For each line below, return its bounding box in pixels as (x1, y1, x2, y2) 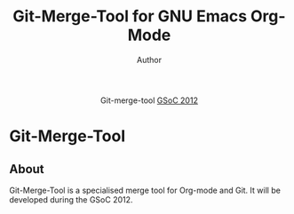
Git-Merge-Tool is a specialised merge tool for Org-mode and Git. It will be (9, 185, 282, 195)
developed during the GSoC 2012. (9, 194, 133, 205)
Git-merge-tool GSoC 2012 (100, 95, 198, 106)
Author (136, 54, 163, 65)
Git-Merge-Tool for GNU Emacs (12, 6, 247, 27)
